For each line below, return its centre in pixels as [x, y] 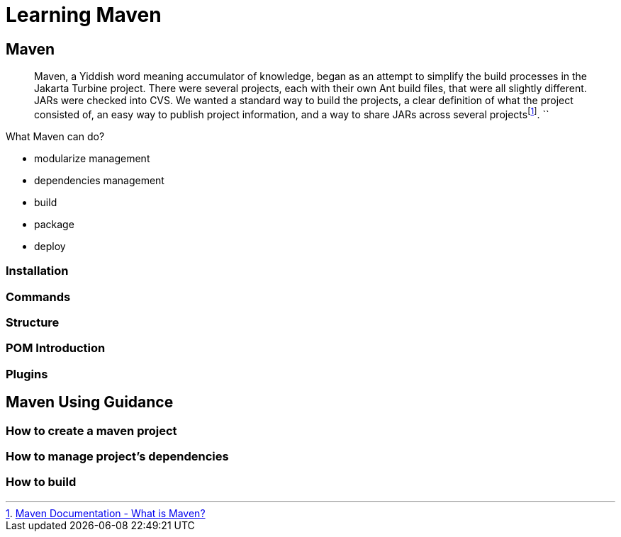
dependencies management [99, 180]
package [54, 224]
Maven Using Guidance [90, 402]
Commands [38, 296]
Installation [37, 271]
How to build [41, 482]
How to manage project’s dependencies [117, 456]
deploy [50, 246]
